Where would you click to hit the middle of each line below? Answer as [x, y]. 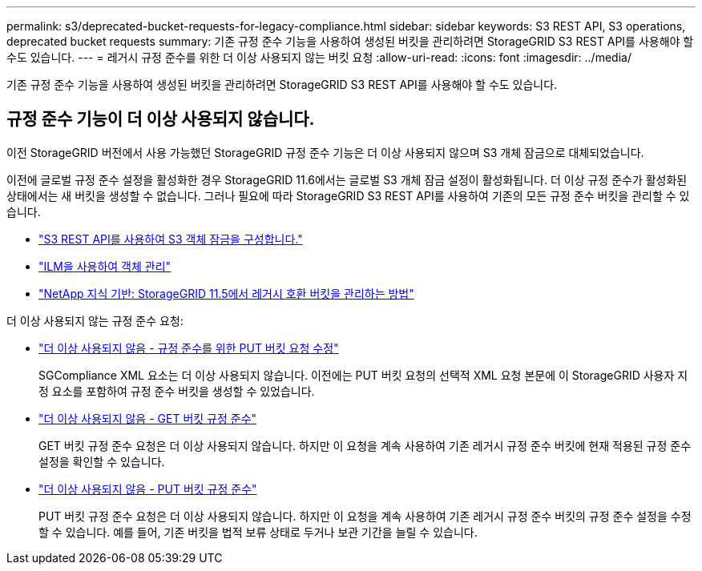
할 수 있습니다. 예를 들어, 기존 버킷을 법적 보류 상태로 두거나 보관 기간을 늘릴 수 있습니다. [258, 532]
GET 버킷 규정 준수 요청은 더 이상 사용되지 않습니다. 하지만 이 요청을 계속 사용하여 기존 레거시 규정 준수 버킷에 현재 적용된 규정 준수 [365, 445]
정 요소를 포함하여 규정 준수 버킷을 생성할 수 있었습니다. [177, 391]
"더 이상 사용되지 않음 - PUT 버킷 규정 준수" [148, 489]
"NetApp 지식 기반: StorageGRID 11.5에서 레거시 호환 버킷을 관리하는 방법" [226, 293]
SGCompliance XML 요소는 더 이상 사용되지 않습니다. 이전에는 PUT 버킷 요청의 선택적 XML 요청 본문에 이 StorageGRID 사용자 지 [363, 375]
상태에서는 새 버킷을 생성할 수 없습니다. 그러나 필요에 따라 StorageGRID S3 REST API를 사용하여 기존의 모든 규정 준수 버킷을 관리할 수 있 [348, 195]
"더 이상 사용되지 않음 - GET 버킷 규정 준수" [148, 418]
